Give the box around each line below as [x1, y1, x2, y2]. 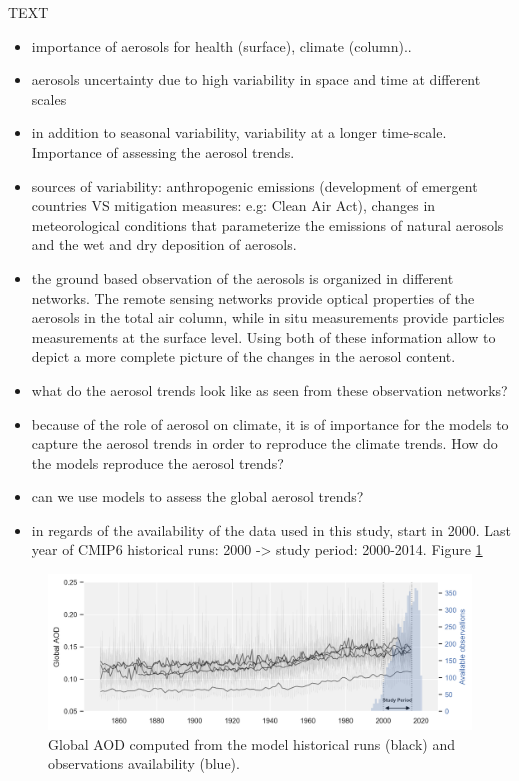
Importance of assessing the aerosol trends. [31, 141, 295, 162]
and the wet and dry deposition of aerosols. [31, 234, 297, 255]
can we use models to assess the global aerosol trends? [31, 486, 364, 507]
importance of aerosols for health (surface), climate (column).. [31, 35, 412, 56]
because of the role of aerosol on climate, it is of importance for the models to [31, 413, 509, 434]
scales [31, 88, 67, 109]
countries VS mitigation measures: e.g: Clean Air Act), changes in [31, 195, 436, 216]
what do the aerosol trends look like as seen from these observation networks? [31, 379, 508, 400]
